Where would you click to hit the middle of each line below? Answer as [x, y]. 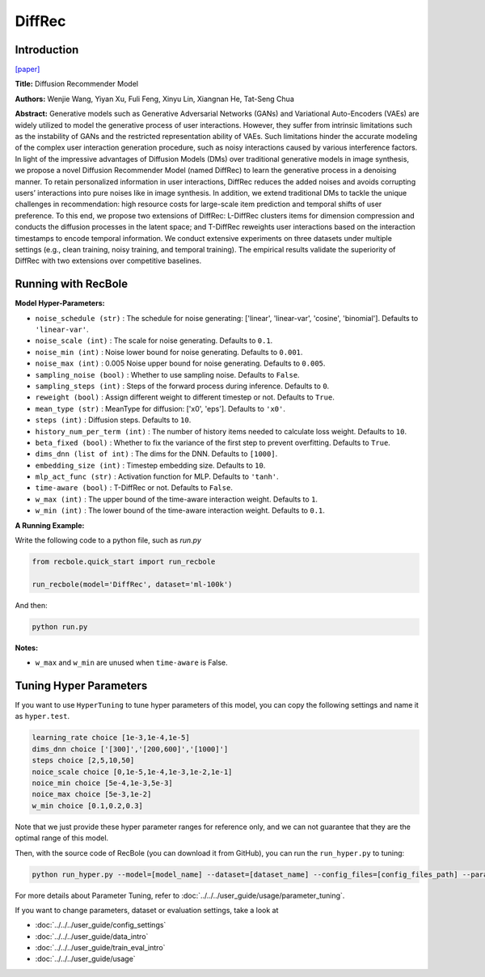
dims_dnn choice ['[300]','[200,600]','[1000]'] [130, 749]
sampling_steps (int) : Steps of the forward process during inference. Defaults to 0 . [182, 386]
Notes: [27, 648]
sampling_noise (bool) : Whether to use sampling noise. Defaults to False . [167, 374]
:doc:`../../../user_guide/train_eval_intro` [100, 948]
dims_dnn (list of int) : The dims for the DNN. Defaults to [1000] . [156, 454]
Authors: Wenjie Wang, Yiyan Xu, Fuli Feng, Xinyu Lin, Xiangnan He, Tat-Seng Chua [155, 99]
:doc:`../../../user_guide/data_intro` [92, 936]
